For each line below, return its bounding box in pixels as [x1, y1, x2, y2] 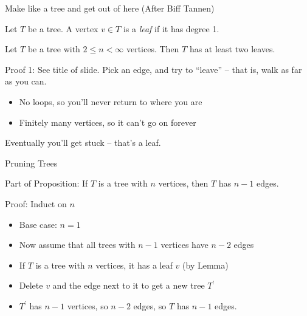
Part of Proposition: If [5, 177, 88, 190]
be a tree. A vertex [27, 22, 98, 35]
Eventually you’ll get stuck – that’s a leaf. [5, 136, 161, 149]
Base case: [19, 218, 57, 230]
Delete [19, 279, 43, 292]
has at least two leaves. [189, 43, 275, 55]
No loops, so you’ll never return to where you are [19, 95, 202, 108]
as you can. [5, 75, 47, 88]
